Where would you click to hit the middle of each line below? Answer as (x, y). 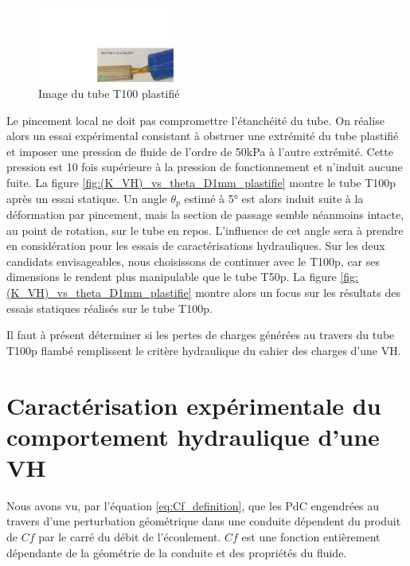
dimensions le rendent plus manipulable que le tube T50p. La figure (172, 277)
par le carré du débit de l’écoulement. (130, 537)
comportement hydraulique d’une (193, 436)
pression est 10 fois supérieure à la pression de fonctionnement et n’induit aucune (205, 167)
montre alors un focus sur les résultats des (298, 292)
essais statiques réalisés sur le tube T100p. (109, 308)
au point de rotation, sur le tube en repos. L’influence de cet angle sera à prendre (205, 230)
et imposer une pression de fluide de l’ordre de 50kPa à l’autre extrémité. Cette (200, 151)
